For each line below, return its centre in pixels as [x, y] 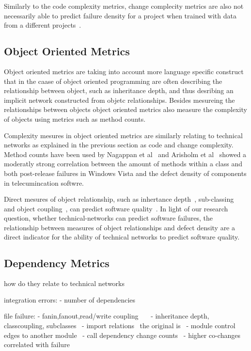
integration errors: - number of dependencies [70, 299]
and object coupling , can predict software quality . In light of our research [116, 208]
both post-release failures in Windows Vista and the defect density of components [125, 173]
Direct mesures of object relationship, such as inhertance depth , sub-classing [119, 199]
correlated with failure [37, 344]
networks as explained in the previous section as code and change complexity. [119, 145]
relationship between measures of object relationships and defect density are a [119, 227]
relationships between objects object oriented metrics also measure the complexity [125, 109]
